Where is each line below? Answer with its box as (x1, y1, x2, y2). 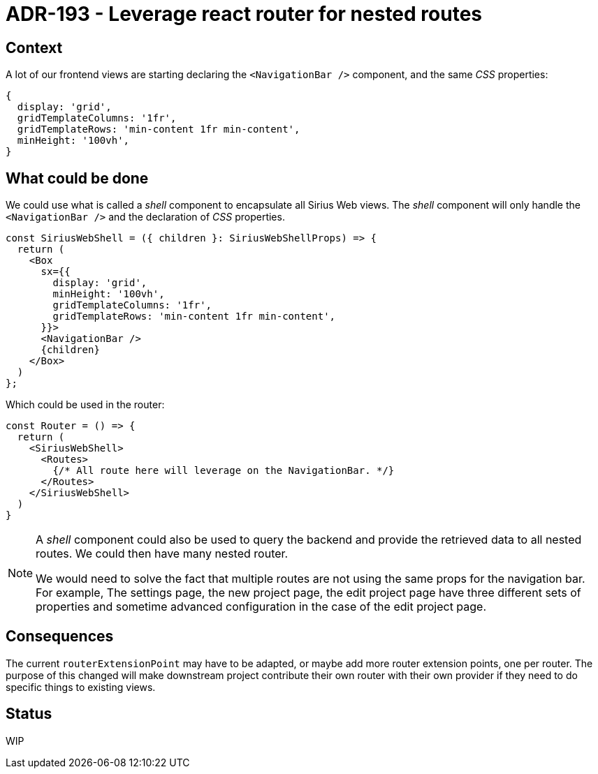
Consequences (6, 627, 114, 646)
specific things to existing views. (6, 680, 156, 693)
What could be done (6, 169, 149, 187)
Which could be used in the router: (6, 399, 165, 411)
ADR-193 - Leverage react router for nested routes (6, 2, 482, 26)
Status (6, 705, 52, 723)
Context (6, 38, 63, 57)
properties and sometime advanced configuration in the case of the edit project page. (36, 600, 487, 614)
